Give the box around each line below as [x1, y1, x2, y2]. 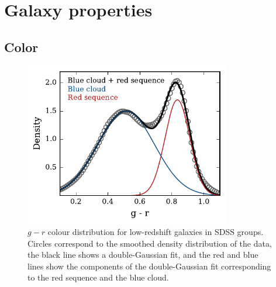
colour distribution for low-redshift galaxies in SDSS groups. [47, 226, 264, 238]
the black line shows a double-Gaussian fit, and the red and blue [27, 248, 258, 261]
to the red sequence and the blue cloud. [27, 271, 169, 283]
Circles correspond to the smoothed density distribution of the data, [27, 237, 272, 249]
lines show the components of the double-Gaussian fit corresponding [27, 260, 271, 272]
